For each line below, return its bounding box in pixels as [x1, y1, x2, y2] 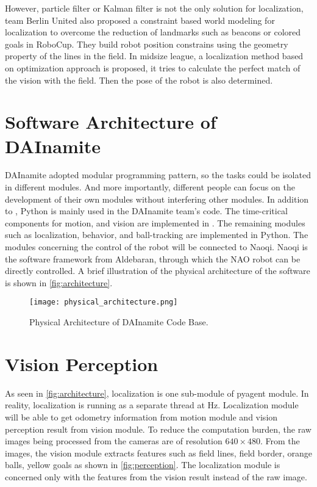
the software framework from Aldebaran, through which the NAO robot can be [5, 252, 301, 265]
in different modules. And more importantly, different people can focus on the [5, 181, 295, 193]
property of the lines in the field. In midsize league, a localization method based [5, 49, 304, 62]
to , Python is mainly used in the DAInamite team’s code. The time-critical [5, 204, 288, 217]
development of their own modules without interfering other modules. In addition [5, 192, 309, 205]
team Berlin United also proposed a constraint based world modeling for [5, 13, 275, 26]
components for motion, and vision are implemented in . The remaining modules [5, 216, 305, 229]
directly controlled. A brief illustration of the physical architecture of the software [5, 264, 310, 277]
